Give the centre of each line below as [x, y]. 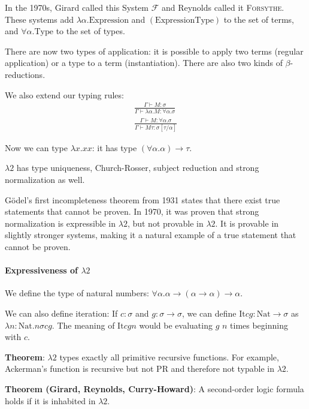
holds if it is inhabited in [50, 400]
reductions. [25, 74]
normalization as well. [45, 180]
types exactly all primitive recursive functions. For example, [169, 357]
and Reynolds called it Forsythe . [223, 7]
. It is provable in [247, 223]
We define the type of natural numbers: [77, 293]
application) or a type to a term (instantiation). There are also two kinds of [144, 63]
